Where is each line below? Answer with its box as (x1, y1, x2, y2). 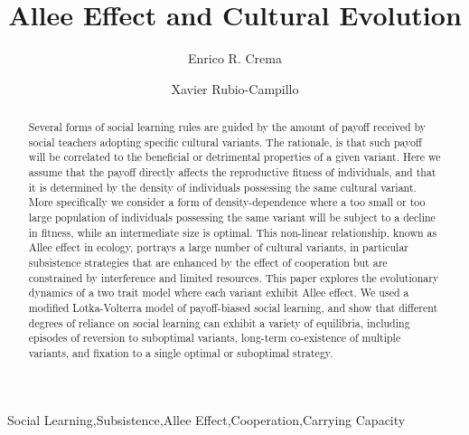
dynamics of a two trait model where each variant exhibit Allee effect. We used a (28, 285, 409, 300)
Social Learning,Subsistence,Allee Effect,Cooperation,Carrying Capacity (7, 410, 406, 429)
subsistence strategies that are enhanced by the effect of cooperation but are (28, 255, 388, 270)
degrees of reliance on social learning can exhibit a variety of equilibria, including (28, 315, 410, 330)
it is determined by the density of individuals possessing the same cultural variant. (28, 179, 417, 194)
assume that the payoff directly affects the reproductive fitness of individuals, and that (28, 165, 436, 180)
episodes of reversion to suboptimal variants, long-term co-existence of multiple (28, 330, 401, 345)
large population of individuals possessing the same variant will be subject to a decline (28, 210, 436, 225)
